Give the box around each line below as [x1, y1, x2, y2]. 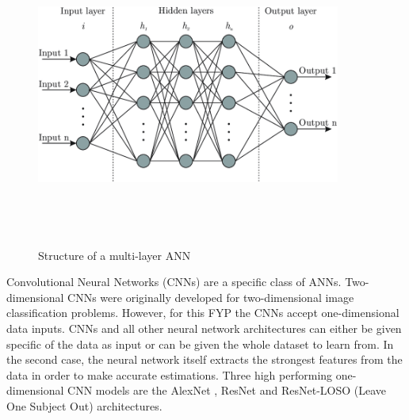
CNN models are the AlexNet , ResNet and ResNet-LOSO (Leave [67, 382, 387, 399]
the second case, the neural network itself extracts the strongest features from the [6, 351, 403, 368]
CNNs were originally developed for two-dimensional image [67, 288, 354, 305]
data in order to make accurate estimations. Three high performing [6, 366, 333, 383]
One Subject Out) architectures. [6, 397, 162, 414]
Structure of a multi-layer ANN [38, 246, 191, 263]
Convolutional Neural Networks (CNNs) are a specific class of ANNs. [6, 273, 342, 290]
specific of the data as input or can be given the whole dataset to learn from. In [6, 335, 394, 352]
